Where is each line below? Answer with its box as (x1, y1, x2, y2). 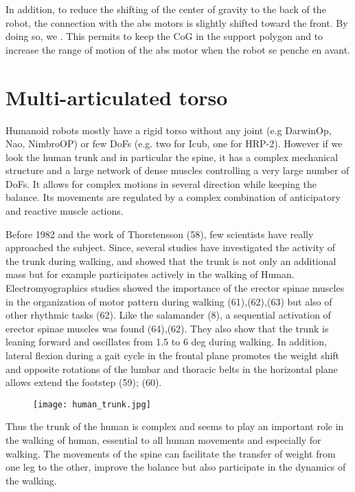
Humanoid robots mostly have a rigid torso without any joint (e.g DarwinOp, (5, 122, 332, 137)
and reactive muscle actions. (5, 204, 124, 218)
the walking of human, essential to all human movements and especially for (5, 433, 321, 447)
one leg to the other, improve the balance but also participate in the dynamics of (5, 460, 346, 474)
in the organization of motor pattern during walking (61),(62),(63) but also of (5, 294, 332, 308)
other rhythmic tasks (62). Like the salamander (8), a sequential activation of (5, 308, 331, 322)
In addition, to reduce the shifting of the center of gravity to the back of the (5, 2, 326, 16)
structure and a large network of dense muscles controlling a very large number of (5, 163, 350, 178)
